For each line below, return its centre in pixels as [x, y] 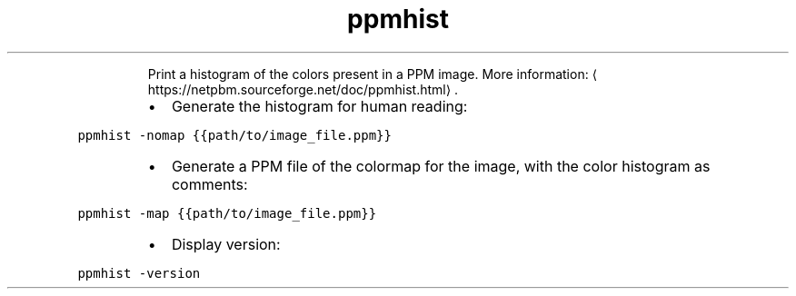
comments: [209, 184]
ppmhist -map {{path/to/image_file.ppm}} [227, 213]
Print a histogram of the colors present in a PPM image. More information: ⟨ [373, 74]
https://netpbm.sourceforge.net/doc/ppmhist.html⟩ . [303, 89]
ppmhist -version [139, 273]
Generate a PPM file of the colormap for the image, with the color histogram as [441, 166]
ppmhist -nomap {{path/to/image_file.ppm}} [234, 135]
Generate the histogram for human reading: [319, 106]
